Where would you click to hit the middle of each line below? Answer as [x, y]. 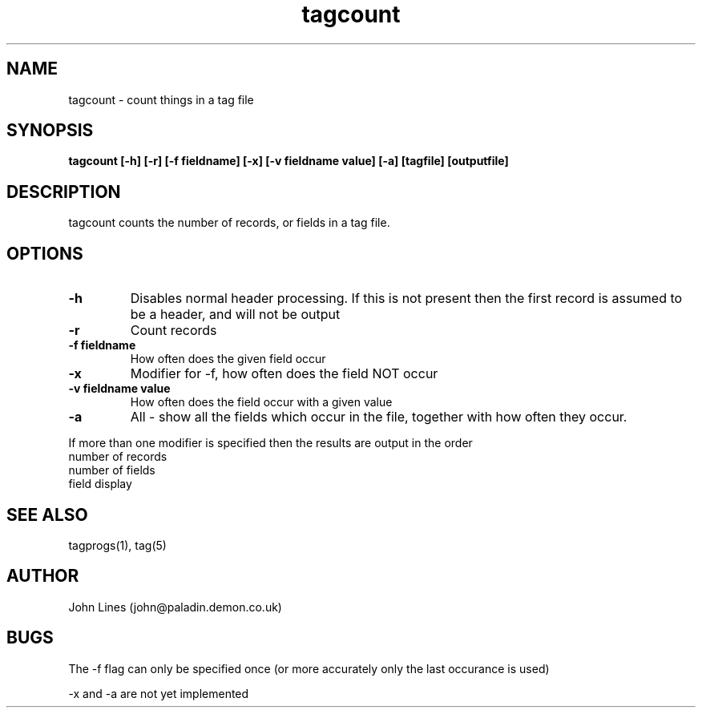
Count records [173, 331]
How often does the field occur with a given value [261, 402]
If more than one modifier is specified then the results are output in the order [270, 443]
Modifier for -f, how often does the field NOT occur [284, 374]
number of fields [112, 470]
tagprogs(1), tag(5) [117, 545]
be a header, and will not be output [235, 315]
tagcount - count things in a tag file [161, 99]
